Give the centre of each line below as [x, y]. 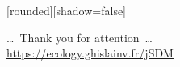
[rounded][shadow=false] [67, 10]
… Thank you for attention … [80, 37]
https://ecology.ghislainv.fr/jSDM [90, 53]
